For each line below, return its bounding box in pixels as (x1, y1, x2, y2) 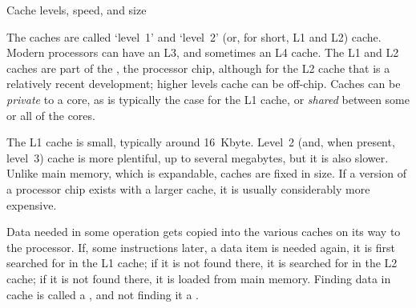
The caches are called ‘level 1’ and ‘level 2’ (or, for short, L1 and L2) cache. (6, 28, 382, 45)
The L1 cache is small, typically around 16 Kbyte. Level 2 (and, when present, (6, 134, 395, 150)
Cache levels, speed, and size (6, 2, 147, 18)
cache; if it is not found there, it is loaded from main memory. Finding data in (6, 270, 391, 286)
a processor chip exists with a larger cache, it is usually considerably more (6, 180, 370, 197)
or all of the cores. (6, 106, 95, 123)
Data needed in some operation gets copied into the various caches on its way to (6, 223, 401, 240)
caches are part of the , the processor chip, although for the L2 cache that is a (6, 59, 390, 76)
